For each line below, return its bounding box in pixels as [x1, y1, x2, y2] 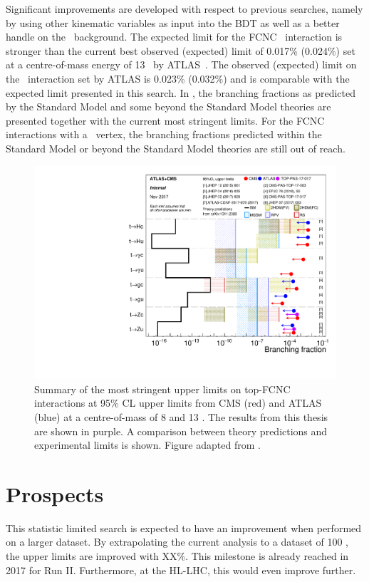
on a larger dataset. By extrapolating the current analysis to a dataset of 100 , [6, 534, 348, 549]
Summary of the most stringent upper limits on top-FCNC [34, 381, 291, 396]
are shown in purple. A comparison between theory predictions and [34, 423, 328, 438]
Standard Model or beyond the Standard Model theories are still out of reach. [6, 140, 345, 155]
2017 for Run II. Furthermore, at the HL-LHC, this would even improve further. [6, 562, 356, 577]
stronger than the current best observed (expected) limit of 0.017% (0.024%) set [6, 43, 355, 58]
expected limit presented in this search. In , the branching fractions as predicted [6, 85, 355, 100]
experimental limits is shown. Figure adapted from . [34, 437, 261, 452]
